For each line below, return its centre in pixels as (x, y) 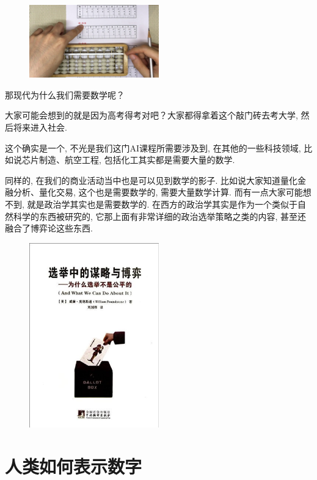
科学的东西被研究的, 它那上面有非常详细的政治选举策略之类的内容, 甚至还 (160, 216)
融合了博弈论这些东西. (49, 228)
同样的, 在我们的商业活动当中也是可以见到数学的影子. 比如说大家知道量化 (151, 180)
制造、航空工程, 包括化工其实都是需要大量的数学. (137, 160)
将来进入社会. (40, 127)
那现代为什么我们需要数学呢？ (65, 94)
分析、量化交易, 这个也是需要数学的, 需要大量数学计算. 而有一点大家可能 (158, 192)
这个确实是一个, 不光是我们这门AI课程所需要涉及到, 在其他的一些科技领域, (153, 147)
